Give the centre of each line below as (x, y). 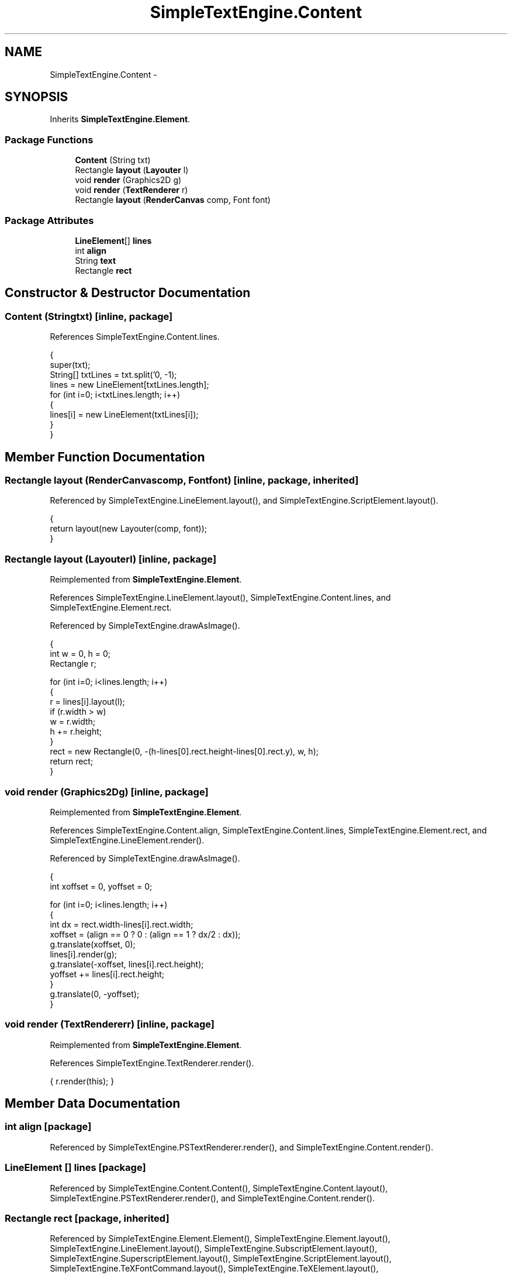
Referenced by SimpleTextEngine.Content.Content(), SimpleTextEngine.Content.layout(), (219, 1188)
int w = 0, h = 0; (80, 654)
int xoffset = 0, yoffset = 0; (101, 886)
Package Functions (49, 139)
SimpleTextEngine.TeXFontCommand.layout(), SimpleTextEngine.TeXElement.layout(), (214, 1269)
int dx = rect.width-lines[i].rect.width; (122, 924)
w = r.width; (73, 722)
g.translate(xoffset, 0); (93, 944)
